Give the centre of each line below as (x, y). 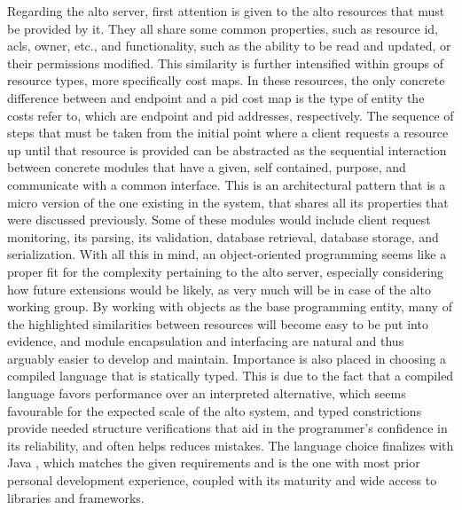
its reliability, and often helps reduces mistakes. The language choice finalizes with (231, 445)
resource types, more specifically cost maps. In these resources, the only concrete (226, 80)
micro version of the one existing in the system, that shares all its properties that (228, 202)
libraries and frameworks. (76, 497)
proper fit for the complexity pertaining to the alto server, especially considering (226, 271)
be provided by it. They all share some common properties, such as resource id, (223, 28)
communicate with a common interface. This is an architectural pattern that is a (227, 184)
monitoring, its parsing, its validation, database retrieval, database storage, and (223, 236)
